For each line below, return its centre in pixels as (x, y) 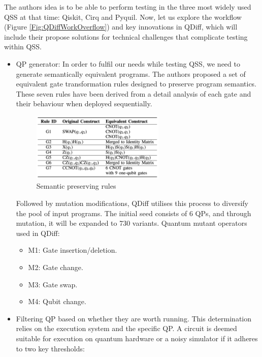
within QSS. (23, 47)
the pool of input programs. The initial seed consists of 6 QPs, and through (134, 213)
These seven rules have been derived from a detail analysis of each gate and (134, 93)
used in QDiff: (38, 233)
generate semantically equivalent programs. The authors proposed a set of (131, 73)
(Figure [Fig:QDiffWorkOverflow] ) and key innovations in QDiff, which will (121, 27)
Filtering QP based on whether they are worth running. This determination (134, 318)
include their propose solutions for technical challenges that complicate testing (126, 36)
